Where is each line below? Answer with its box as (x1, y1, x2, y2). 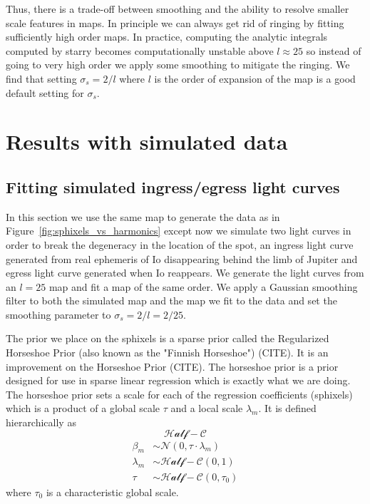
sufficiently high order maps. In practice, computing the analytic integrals (6, 29, 328, 44)
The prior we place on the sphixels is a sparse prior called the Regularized (6, 331, 329, 346)
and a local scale (170, 401, 243, 416)
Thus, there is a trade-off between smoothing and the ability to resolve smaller (6, 1, 349, 16)
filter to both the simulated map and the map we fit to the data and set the (6, 293, 337, 308)
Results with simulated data (6, 127, 288, 156)
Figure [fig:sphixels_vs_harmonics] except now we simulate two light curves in (6, 223, 351, 238)
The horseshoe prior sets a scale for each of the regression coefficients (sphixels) (6, 386, 353, 401)
